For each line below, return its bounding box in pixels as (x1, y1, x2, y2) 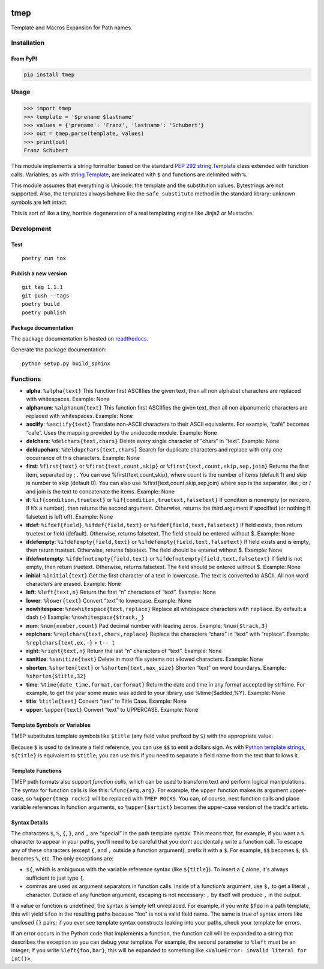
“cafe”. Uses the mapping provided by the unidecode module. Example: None (26, 429, 217, 436)
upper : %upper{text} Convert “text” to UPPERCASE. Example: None (26, 706, 199, 713)
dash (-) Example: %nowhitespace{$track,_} (26, 613, 145, 621)
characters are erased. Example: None (26, 580, 121, 587)
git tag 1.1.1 (22, 284, 63, 291)
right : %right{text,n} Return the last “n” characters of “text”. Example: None (26, 648, 222, 655)
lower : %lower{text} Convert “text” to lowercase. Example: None (26, 597, 192, 604)
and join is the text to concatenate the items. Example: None (26, 487, 175, 495)
